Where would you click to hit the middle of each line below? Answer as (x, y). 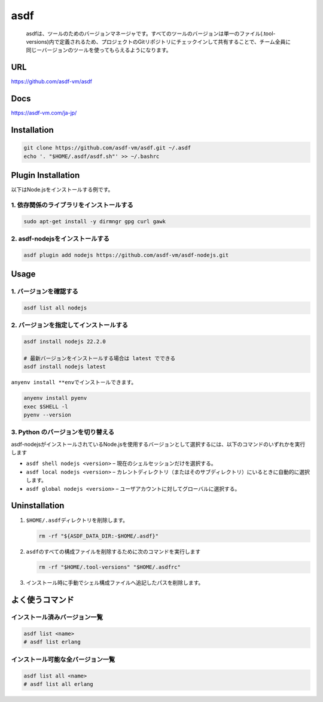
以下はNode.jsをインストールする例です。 (62, 190)
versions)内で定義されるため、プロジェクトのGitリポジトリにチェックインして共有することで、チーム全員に (159, 41)
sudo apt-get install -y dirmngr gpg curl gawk (95, 221)
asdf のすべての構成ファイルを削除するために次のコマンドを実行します (113, 551)
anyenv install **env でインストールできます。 (74, 382)
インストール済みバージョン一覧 (57, 618)
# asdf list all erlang (59, 684)
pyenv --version (48, 415)
